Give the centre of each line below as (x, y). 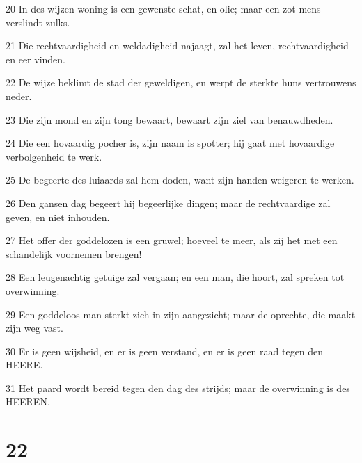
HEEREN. (28, 401)
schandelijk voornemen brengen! (74, 253)
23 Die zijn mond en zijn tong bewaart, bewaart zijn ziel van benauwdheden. (170, 119)
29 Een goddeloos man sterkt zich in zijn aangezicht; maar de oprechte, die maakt (181, 314)
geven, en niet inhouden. (58, 217)
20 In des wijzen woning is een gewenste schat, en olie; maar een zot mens (163, 8)
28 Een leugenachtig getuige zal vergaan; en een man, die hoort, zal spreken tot (175, 277)
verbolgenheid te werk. (54, 156)
